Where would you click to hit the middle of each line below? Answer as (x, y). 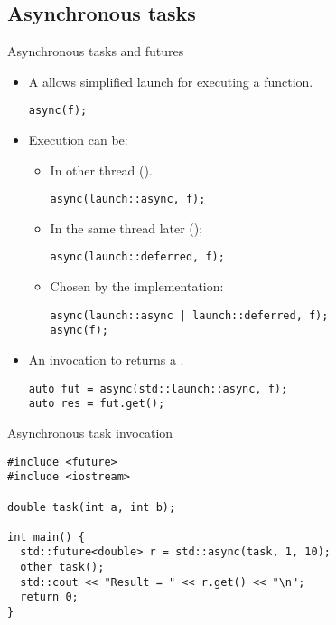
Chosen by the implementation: (137, 286)
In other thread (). (101, 170)
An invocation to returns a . (106, 360)
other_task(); (62, 568)
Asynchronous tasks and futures (96, 51)
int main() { (46, 537)
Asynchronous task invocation (90, 432)
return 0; (49, 597)
